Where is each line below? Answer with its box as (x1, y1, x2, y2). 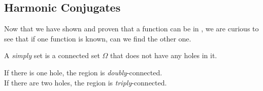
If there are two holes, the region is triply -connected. (4, 77, 167, 87)
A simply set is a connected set (4, 50, 100, 61)
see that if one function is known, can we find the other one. (4, 33, 191, 43)
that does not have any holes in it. (110, 50, 217, 61)
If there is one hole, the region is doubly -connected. (4, 67, 162, 77)
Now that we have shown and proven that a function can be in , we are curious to (4, 23, 259, 34)
